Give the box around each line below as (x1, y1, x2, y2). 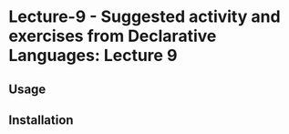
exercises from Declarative (8, 26, 217, 46)
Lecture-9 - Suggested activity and (8, 6, 281, 27)
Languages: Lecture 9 (8, 46, 178, 66)
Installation (8, 112, 74, 128)
